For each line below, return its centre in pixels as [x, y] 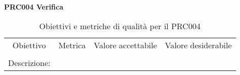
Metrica [72, 45]
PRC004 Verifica [34, 7]
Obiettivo [29, 45]
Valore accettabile [125, 45]
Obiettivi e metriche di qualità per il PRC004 [120, 26]
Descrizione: [29, 62]
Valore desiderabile [198, 45]
